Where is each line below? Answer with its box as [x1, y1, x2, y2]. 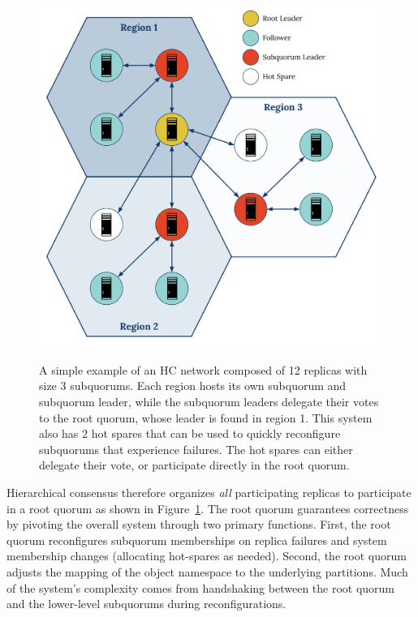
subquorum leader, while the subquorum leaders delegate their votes [39, 393, 379, 410]
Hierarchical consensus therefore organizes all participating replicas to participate [6, 484, 412, 501]
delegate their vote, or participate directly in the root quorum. [39, 456, 350, 473]
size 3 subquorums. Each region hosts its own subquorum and [39, 377, 347, 394]
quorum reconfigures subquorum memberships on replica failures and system [6, 531, 387, 548]
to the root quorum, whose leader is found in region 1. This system [39, 409, 373, 426]
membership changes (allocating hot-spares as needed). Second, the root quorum [6, 547, 407, 564]
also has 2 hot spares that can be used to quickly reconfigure [39, 425, 341, 442]
